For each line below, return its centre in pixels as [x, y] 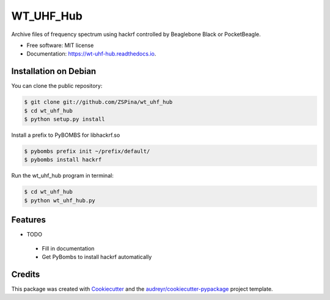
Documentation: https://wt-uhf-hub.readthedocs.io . [91, 54]
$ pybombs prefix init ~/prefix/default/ [87, 151]
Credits [26, 274]
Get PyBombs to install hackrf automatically [97, 257]
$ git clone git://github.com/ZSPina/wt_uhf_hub [98, 102]
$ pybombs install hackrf [63, 160]
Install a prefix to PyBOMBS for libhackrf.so [66, 135]
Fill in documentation [68, 248]
